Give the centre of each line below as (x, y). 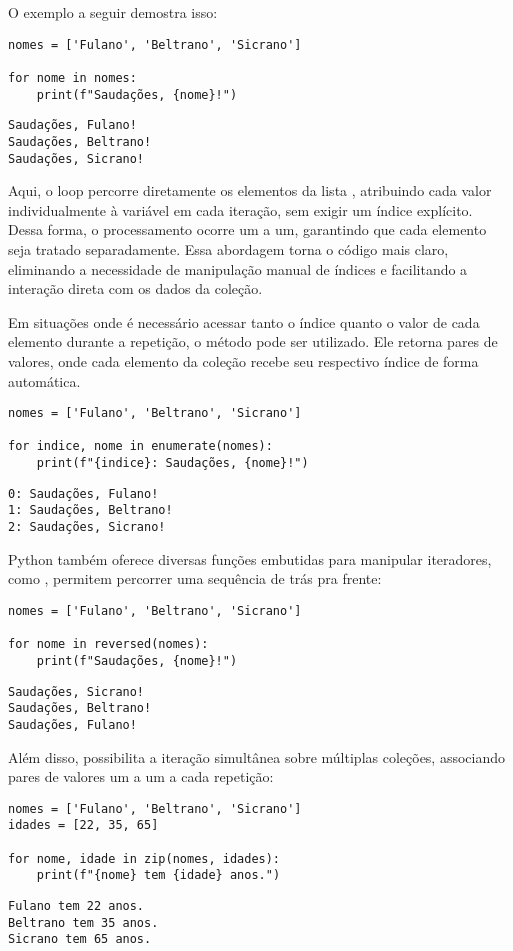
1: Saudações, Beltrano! (90, 510)
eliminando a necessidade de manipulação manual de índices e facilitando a (238, 268)
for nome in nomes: (72, 77)
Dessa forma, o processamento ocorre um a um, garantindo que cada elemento (247, 229)
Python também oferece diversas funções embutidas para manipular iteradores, (250, 558)
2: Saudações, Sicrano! (87, 527)
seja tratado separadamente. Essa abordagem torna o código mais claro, (228, 248)
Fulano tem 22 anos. (76, 905)
